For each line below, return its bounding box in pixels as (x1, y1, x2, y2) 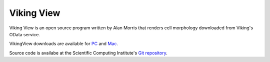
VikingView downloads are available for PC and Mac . (9, 41, 118, 47)
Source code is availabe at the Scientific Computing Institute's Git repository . (9, 50, 167, 56)
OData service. (9, 31, 40, 37)
